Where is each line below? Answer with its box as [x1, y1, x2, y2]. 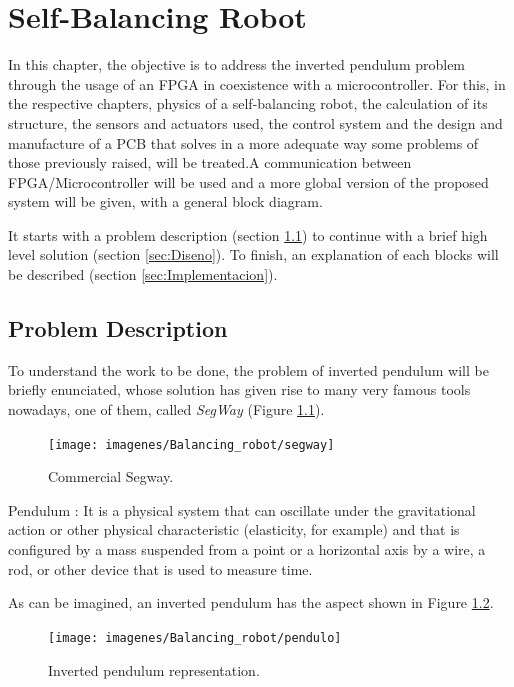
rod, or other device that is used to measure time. [8, 558, 313, 579]
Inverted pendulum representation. [48, 659, 260, 680]
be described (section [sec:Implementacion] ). [8, 264, 278, 285]
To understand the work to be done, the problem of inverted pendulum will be [8, 359, 489, 380]
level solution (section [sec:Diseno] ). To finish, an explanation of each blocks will [8, 244, 499, 265]
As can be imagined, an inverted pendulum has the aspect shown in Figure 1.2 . [8, 592, 494, 613]
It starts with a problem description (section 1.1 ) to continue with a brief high [8, 224, 488, 245]
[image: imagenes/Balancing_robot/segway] [48, 437, 335, 452]
